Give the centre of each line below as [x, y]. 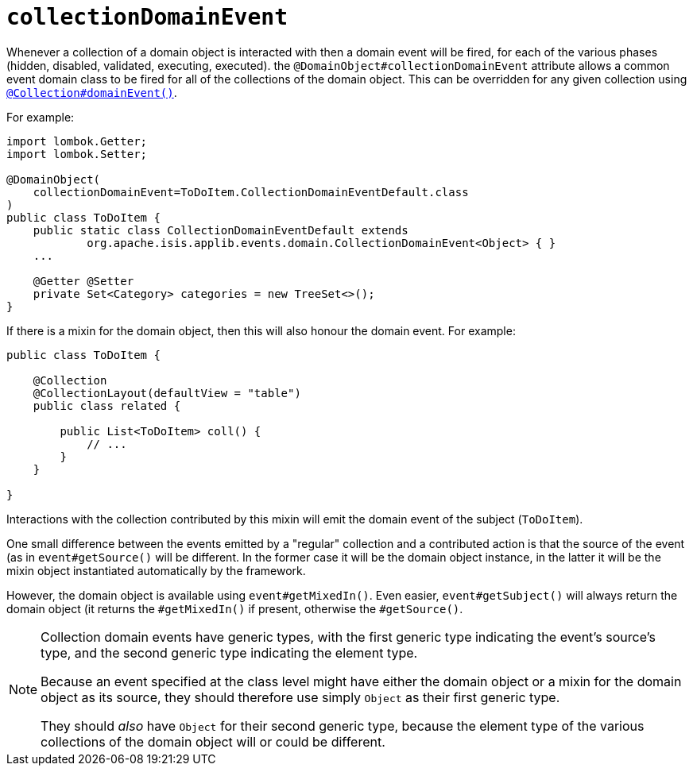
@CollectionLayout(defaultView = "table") [167, 393]
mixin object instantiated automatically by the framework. [156, 570]
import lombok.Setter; [77, 154]
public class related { [107, 405]
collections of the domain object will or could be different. [213, 741]
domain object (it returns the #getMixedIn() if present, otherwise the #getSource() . [235, 608]
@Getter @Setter [83, 281]
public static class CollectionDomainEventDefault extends [221, 230]
